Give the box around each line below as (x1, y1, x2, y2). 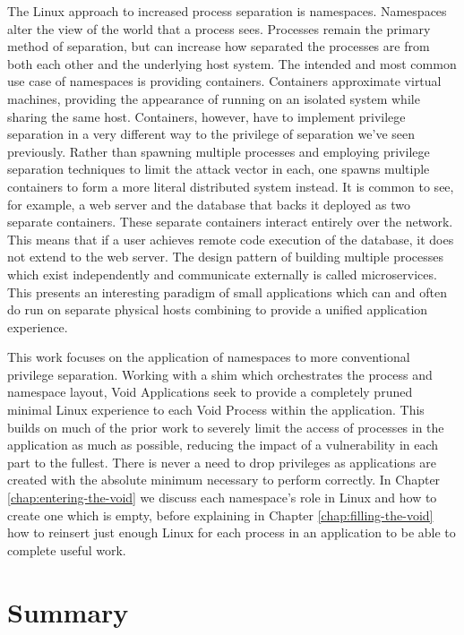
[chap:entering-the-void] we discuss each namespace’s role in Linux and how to (7, 488, 437, 507)
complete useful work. (7, 540, 126, 559)
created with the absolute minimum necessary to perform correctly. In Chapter (7, 470, 441, 489)
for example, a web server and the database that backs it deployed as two (7, 194, 410, 213)
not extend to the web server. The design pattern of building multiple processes (7, 247, 444, 266)
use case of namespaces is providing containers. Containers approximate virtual (7, 72, 442, 90)
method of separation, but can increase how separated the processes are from (7, 37, 430, 56)
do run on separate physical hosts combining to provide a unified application (7, 300, 428, 319)
